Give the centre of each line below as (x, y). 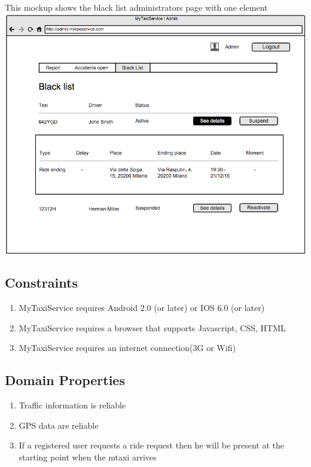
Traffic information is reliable (72, 405)
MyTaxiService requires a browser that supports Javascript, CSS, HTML (152, 327)
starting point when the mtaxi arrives (88, 457)
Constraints (41, 283)
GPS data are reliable (59, 425)
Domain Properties (65, 380)
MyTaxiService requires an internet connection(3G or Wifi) (127, 348)
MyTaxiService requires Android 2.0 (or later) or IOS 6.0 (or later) (142, 308)
